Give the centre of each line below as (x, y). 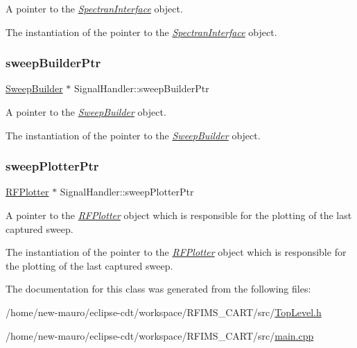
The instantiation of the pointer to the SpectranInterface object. (141, 32)
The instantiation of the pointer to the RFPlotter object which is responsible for (176, 252)
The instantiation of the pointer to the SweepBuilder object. (133, 135)
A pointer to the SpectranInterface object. (94, 8)
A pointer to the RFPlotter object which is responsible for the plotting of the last (179, 215)
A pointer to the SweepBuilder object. (86, 112)
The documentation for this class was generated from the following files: (158, 289)
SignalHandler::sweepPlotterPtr (127, 192)
